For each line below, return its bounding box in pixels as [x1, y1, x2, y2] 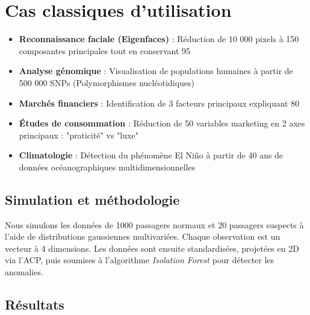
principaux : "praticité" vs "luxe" [19, 128, 138, 141]
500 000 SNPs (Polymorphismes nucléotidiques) [19, 76, 195, 89]
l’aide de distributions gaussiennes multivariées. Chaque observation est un [5, 230, 281, 243]
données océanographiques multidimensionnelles [19, 160, 196, 173]
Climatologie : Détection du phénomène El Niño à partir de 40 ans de [19, 149, 284, 161]
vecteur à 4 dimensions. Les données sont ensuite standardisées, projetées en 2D [5, 242, 299, 254]
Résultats [5, 295, 64, 314]
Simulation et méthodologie [5, 190, 180, 208]
